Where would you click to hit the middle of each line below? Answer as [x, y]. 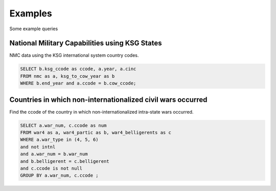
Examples [31, 13]
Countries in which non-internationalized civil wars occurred [108, 100]
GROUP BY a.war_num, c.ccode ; [60, 176]
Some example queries [34, 29]
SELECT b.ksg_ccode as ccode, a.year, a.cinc [78, 69]
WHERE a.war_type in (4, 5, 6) [60, 140]
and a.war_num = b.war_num [54, 154]
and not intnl [38, 147]
